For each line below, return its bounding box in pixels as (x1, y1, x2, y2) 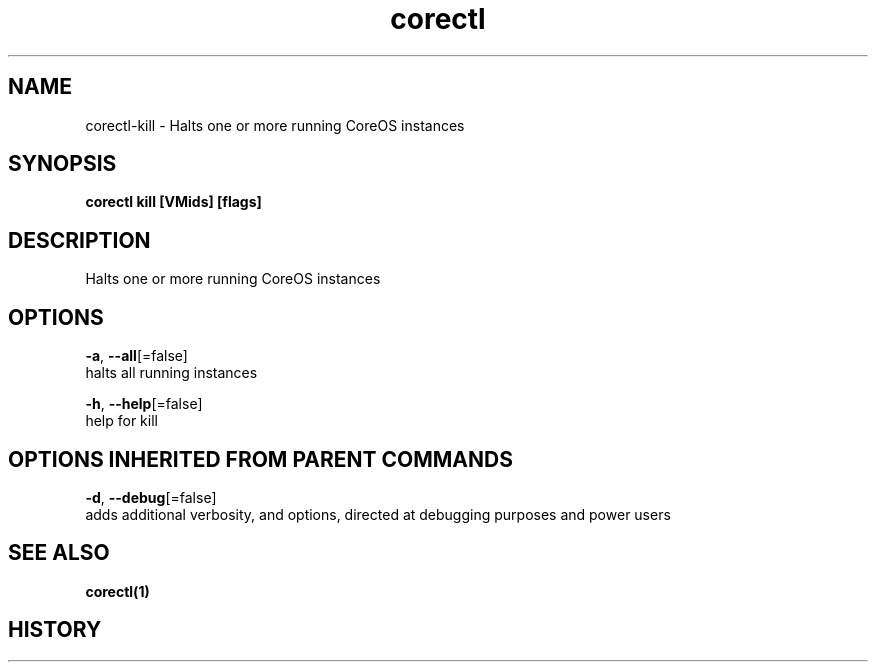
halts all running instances (85, 364, 258, 382)
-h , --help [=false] (85, 395, 203, 413)
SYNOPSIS (8, 151, 117, 177)
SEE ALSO (8, 540, 110, 566)
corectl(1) (85, 582, 150, 600)
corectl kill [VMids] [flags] (85, 193, 262, 211)
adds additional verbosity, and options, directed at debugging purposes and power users (85, 505, 671, 523)
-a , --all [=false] (85, 347, 188, 365)
